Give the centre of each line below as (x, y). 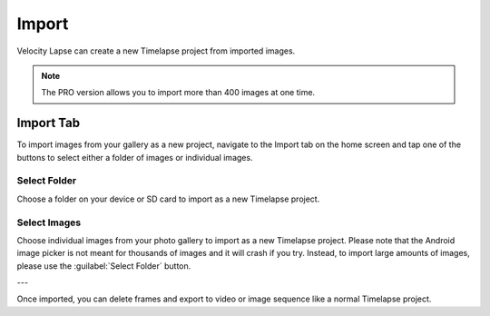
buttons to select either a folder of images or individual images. (135, 157)
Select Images (49, 222)
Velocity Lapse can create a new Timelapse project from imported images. (156, 51)
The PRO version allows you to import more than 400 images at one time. (178, 93)
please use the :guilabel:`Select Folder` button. (104, 266)
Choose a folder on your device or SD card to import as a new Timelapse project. (168, 199)
